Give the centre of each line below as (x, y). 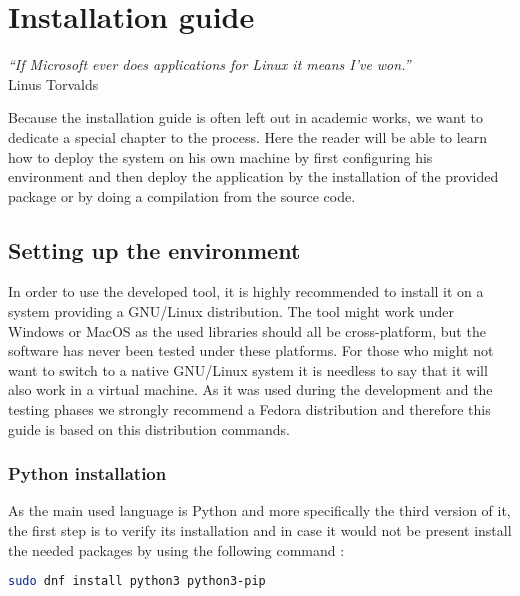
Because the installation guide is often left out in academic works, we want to (245, 117)
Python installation (87, 473)
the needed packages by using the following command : (176, 549)
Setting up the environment (154, 249)
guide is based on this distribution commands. (149, 428)
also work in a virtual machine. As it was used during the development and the (250, 389)
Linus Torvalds (53, 83)
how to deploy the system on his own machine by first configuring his (220, 156)
